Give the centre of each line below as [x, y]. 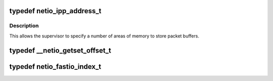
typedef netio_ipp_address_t [55, 11]
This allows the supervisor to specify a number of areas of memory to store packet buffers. [104, 36]
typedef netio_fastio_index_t [55, 67]
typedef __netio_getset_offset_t [60, 50]
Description [24, 26]
